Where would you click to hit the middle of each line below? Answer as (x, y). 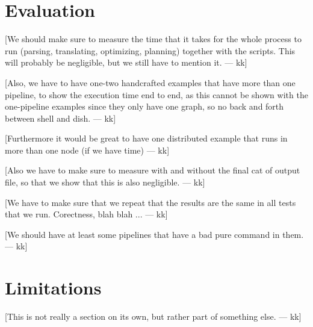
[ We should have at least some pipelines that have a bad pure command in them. (154, 234)
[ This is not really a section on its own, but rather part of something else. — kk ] (153, 316)
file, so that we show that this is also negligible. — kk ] (105, 182)
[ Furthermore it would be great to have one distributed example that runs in (146, 138)
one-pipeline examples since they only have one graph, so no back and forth (144, 106)
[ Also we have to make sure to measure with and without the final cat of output (153, 170)
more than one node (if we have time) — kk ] (87, 150)
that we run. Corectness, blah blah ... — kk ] (86, 214)
